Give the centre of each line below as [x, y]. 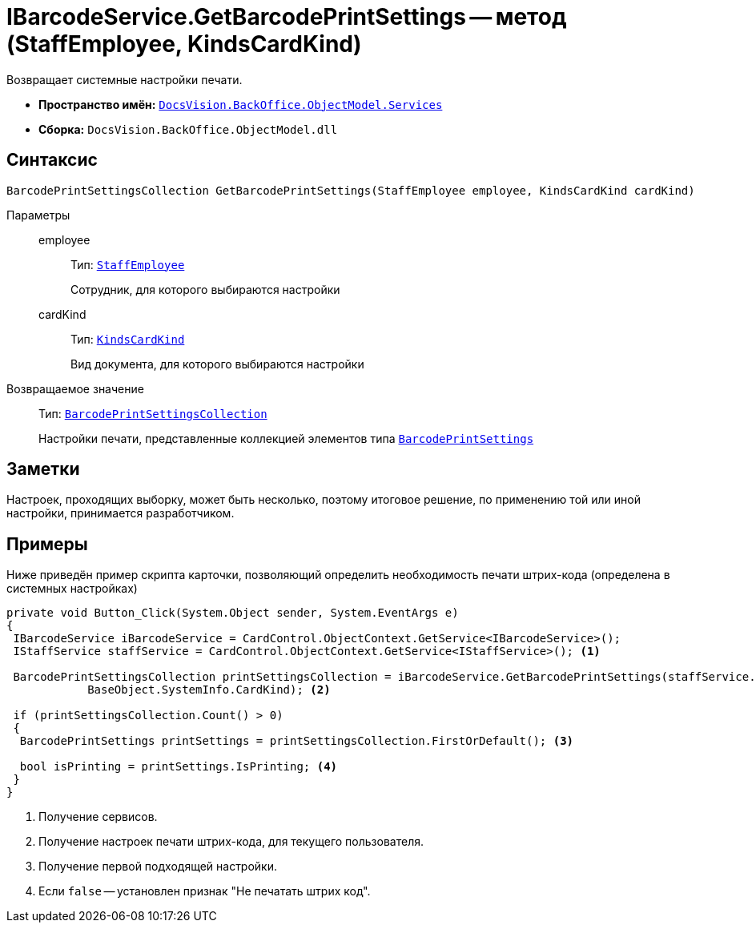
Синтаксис [52, 160]
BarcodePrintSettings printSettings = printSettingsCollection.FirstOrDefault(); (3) [297, 741]
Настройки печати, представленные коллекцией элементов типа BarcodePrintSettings [286, 438]
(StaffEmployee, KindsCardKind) [184, 44]
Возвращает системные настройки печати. [125, 79]
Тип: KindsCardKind [128, 339]
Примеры [47, 544]
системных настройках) [72, 589]
